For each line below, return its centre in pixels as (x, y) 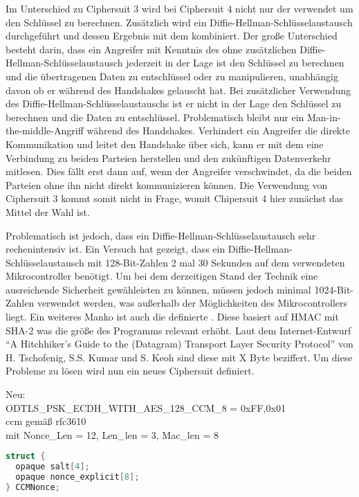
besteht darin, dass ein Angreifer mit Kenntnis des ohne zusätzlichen (151, 49)
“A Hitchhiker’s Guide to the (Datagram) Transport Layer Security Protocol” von (179, 344)
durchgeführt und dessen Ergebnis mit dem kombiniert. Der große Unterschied (172, 36)
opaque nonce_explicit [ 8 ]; (77, 477)
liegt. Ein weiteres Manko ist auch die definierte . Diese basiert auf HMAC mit (172, 317)
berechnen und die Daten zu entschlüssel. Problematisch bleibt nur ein (155, 117)
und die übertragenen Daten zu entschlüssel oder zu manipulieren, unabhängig (172, 76)
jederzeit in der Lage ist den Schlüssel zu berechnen (235, 63)
